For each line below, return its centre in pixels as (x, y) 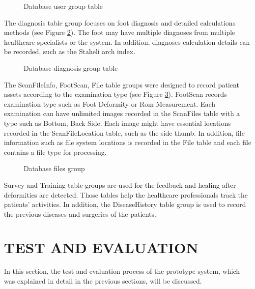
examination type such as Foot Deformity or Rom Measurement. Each (110, 103)
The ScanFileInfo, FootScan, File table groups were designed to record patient (122, 84)
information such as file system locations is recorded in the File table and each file (128, 142)
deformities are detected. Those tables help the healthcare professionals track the (126, 194)
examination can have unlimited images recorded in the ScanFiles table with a (122, 113)
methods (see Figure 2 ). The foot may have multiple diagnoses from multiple (120, 32)
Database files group (54, 168)
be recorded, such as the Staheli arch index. (70, 51)
